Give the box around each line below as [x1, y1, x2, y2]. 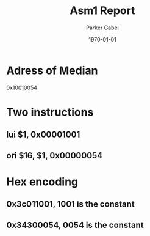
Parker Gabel [86, 24, 119, 31]
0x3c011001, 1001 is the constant [6, 199, 135, 210]
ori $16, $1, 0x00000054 [6, 150, 103, 161]
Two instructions [6, 105, 94, 119]
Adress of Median [6, 64, 98, 77]
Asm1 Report [70, 4, 135, 18]
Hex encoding [6, 175, 79, 188]
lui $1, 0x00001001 [6, 130, 80, 140]
